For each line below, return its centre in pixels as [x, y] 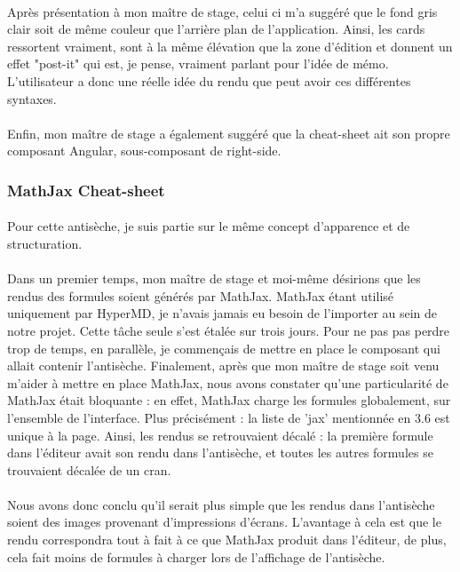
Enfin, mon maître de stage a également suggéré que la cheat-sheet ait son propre [229, 133]
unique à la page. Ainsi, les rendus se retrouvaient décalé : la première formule [220, 435]
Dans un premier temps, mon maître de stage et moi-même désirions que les [214, 278]
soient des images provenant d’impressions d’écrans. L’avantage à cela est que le [224, 522]
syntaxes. [32, 98]
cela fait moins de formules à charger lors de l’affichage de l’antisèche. [196, 556]
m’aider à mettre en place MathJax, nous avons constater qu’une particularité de [228, 382]
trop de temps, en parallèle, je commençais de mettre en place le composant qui [224, 348]
